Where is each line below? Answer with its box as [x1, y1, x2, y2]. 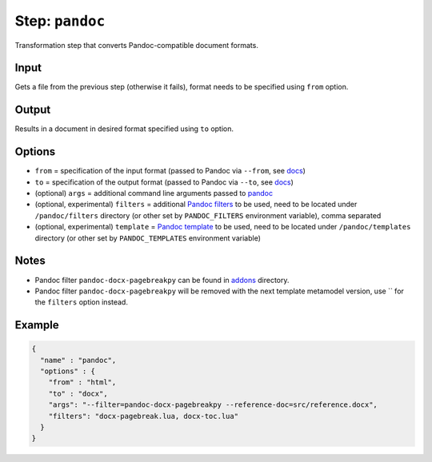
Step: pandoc [14, 12, 106, 30]
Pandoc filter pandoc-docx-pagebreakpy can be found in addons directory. [34, 275, 290, 285]
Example [14, 318, 59, 332]
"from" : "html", [48, 378, 117, 387]
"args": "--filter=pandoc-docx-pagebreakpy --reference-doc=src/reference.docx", [48, 400, 378, 409]
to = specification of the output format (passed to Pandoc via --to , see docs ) [34, 177, 294, 187]
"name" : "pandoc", [40, 356, 117, 364]
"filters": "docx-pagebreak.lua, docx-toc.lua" [48, 412, 239, 420]
